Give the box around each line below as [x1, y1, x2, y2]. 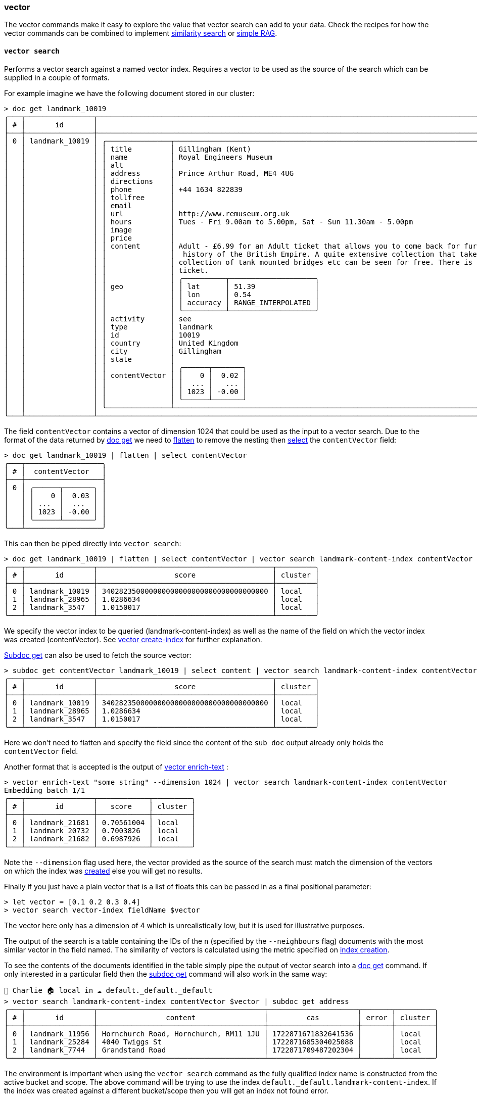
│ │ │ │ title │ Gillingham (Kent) [4, 145, 251, 153]
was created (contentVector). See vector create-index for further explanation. [4, 635, 262, 644]
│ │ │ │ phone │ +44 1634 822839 [4, 185, 243, 194]
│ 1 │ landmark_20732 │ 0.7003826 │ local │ [4, 826, 196, 835]
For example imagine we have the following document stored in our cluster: [4, 88, 255, 98]
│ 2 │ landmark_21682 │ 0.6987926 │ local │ [4, 834, 196, 843]
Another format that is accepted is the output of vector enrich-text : [4, 762, 228, 771]
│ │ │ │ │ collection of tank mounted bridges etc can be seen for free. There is [4, 258, 473, 266]
